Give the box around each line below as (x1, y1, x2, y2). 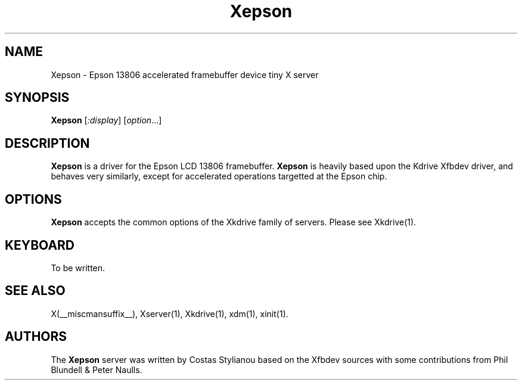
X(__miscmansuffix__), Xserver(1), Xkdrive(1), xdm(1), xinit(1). (51, 308, 288, 319)
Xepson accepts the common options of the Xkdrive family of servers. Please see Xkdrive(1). (51, 217, 417, 228)
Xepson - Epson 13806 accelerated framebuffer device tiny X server (51, 69, 319, 80)
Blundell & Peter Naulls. (51, 364, 142, 375)
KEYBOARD (5, 237, 75, 253)
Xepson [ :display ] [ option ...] (51, 115, 162, 126)
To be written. (51, 262, 105, 273)
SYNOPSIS (5, 90, 70, 105)
